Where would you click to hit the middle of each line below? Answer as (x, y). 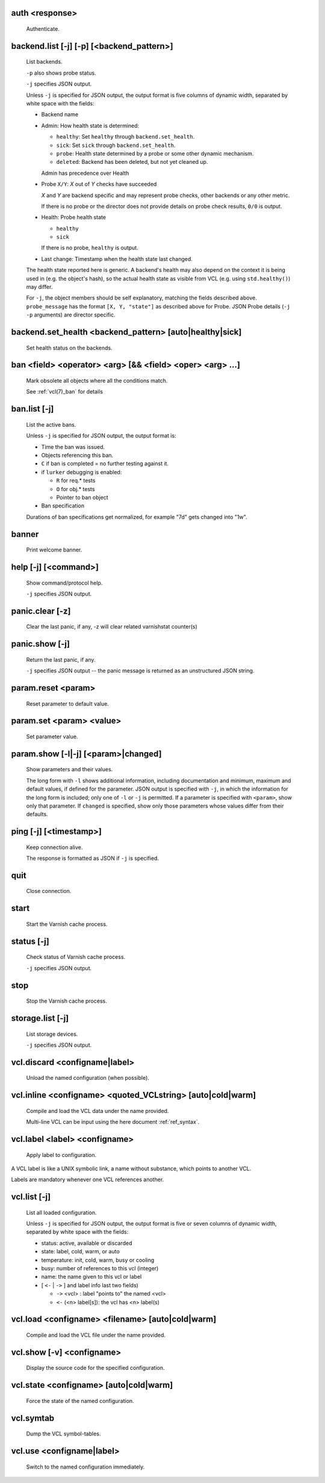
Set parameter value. (52, 736)
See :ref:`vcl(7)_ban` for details (65, 392)
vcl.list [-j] (31, 1197)
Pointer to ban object (82, 497)
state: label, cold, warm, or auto (80, 1252)
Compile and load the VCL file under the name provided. (96, 1335)
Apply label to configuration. (61, 1155)
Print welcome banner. (54, 550)
